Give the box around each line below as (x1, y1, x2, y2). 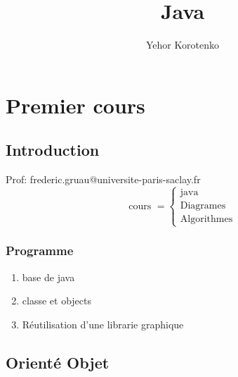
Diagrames (180, 201, 226, 211)
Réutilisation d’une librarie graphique (22, 316, 184, 331)
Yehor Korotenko (146, 37, 219, 52)
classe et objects (22, 293, 91, 308)
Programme (6, 242, 74, 259)
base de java (22, 269, 75, 284)
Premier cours (6, 90, 145, 119)
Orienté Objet (6, 351, 110, 373)
